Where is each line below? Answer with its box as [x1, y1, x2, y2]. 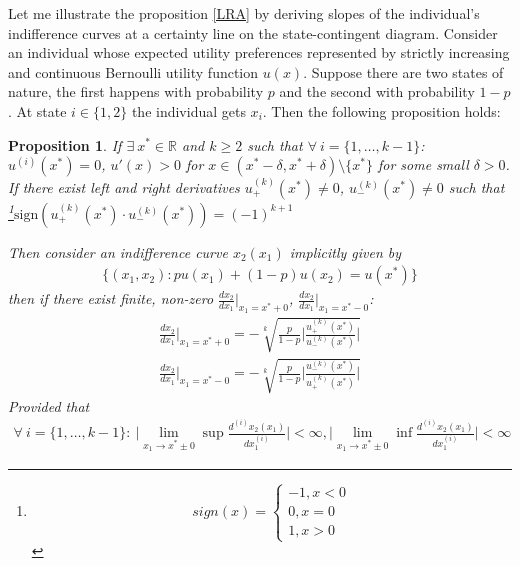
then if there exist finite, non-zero [8, 288, 214, 309]
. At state [8, 100, 67, 121]
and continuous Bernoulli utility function [8, 61, 259, 82]
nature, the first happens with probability [8, 81, 264, 102]
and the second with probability [279, 81, 475, 102]
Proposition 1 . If [8, 134, 122, 155]
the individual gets [131, 100, 246, 121]
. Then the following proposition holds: [262, 100, 501, 121]
